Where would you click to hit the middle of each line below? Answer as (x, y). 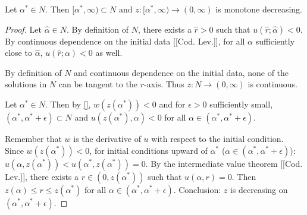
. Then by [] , (68, 104)
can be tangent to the (98, 84)
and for (172, 104)
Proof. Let (23, 29)
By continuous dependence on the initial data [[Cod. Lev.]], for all (125, 41)
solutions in (26, 84)
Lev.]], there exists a (42, 176)
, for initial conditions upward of (148, 150)
